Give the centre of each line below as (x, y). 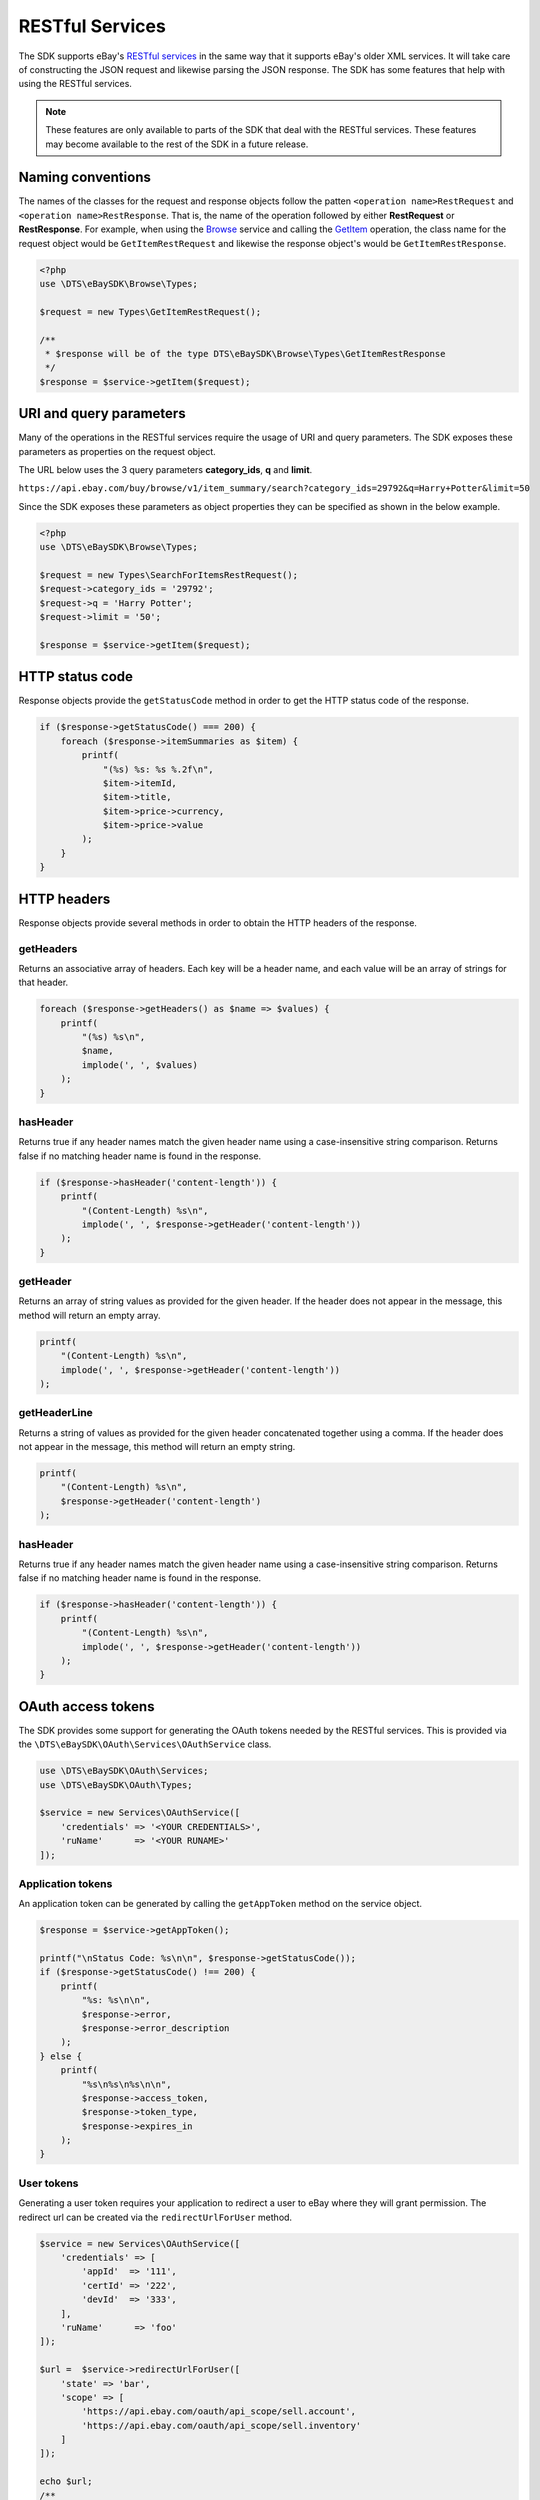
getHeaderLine (56, 1413)
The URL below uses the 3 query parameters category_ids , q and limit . (165, 469)
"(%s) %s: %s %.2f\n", (158, 769)
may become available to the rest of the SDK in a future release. (177, 144)
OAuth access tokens (86, 1706)
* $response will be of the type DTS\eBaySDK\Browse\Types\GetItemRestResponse (245, 353)
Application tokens (65, 1883)
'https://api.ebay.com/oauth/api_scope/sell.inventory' (221, 2425)
